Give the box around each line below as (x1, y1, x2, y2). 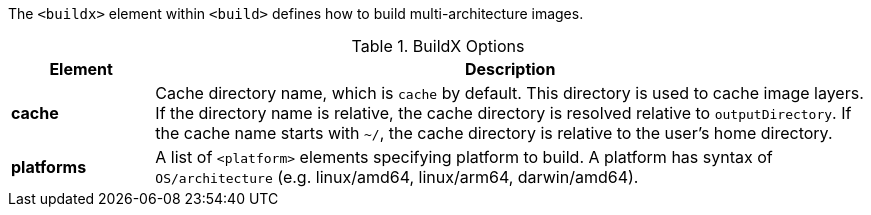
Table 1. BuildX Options (351, 36, 525, 56)
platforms (11, 157, 87, 177)
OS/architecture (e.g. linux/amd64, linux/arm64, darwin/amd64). (155, 167, 639, 187)
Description (464, 59, 556, 79)
